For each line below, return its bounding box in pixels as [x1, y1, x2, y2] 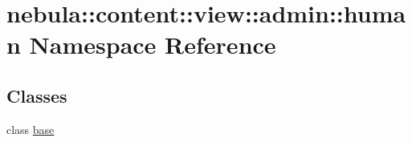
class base [6, 120, 55, 137]
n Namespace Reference [6, 28, 276, 61]
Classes [6, 83, 67, 108]
